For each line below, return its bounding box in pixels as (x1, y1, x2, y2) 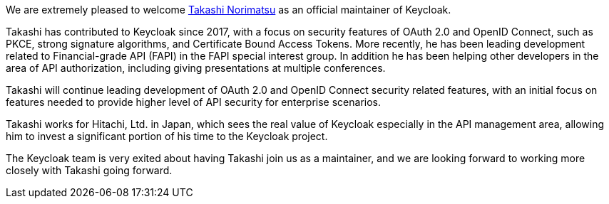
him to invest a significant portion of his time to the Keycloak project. (6, 130, 328, 142)
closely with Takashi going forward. (6, 164, 173, 176)
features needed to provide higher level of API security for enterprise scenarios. (6, 96, 382, 108)
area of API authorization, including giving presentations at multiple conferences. (6, 62, 386, 74)
